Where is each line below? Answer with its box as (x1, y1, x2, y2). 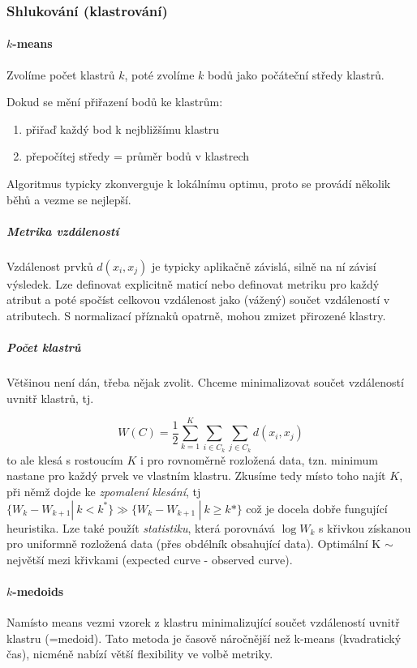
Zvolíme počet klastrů (6, 66, 115, 83)
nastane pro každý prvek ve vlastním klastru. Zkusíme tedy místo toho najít (6, 467, 386, 484)
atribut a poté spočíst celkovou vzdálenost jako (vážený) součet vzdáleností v (6, 291, 390, 308)
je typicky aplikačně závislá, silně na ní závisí (152, 257, 376, 274)
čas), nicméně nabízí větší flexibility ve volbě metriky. (6, 645, 273, 662)
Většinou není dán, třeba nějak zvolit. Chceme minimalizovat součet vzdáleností (6, 374, 404, 391)
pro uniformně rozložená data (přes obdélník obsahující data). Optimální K (6, 535, 381, 552)
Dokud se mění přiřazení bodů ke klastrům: (6, 93, 223, 110)
